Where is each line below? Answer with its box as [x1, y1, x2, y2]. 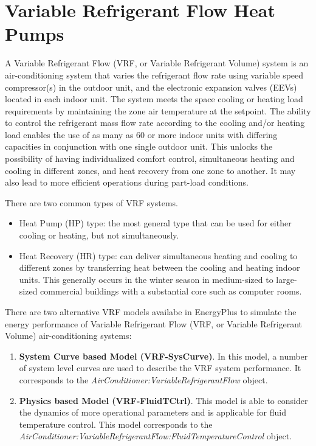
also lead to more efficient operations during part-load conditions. [5, 176, 249, 189]
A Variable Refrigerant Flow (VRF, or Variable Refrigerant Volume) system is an [5, 57, 309, 69]
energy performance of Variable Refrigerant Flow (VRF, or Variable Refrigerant [5, 317, 303, 330]
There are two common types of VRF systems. [5, 196, 178, 209]
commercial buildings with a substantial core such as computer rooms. [40, 285, 302, 298]
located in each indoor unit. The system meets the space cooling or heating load [5, 92, 303, 105]
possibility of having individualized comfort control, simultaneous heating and [5, 152, 295, 165]
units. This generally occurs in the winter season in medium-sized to [19, 273, 273, 285]
